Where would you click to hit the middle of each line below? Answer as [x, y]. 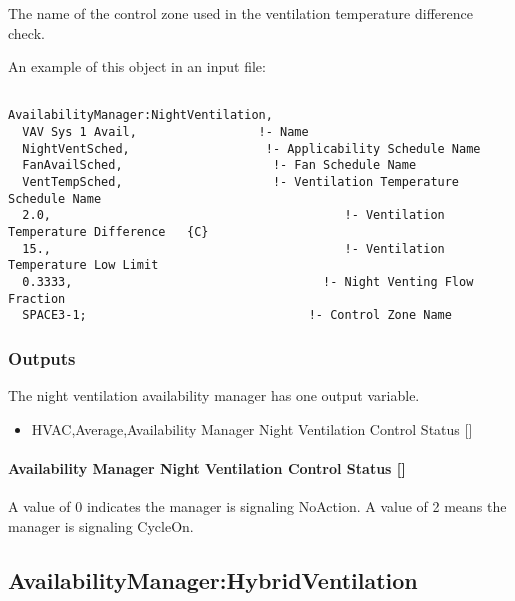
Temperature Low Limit [83, 265]
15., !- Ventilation [233, 248]
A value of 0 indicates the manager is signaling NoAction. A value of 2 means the [257, 506]
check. [26, 32]
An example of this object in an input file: [137, 66]
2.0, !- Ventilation [233, 215]
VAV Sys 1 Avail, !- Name [165, 132]
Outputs [42, 357]
